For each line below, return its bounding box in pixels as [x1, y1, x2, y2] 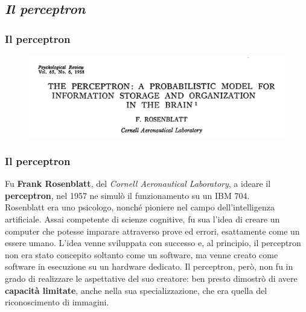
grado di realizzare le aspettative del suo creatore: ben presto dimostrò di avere [5, 271, 298, 284]
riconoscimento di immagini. [5, 296, 109, 308]
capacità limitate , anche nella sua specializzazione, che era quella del [5, 284, 267, 296]
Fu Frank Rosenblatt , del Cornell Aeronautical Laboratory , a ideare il [5, 177, 271, 190]
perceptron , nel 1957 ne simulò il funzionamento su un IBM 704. [5, 189, 250, 201]
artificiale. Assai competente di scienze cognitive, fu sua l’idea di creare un [5, 212, 280, 225]
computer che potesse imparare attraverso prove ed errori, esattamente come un [5, 224, 300, 237]
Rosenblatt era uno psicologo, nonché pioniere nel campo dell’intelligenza [5, 201, 275, 213]
